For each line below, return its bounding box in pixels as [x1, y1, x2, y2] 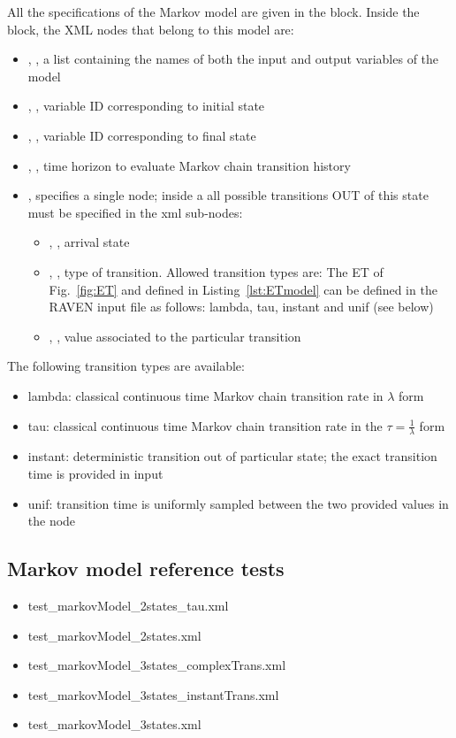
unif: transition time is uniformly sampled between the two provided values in [27, 494, 449, 512]
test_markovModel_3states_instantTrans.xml [27, 685, 279, 703]
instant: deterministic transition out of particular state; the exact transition [27, 447, 437, 465]
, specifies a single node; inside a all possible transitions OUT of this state [27, 186, 429, 204]
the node [27, 511, 76, 530]
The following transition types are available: [7, 357, 245, 375]
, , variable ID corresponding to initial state [27, 96, 265, 115]
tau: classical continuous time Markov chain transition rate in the [27, 416, 383, 434]
